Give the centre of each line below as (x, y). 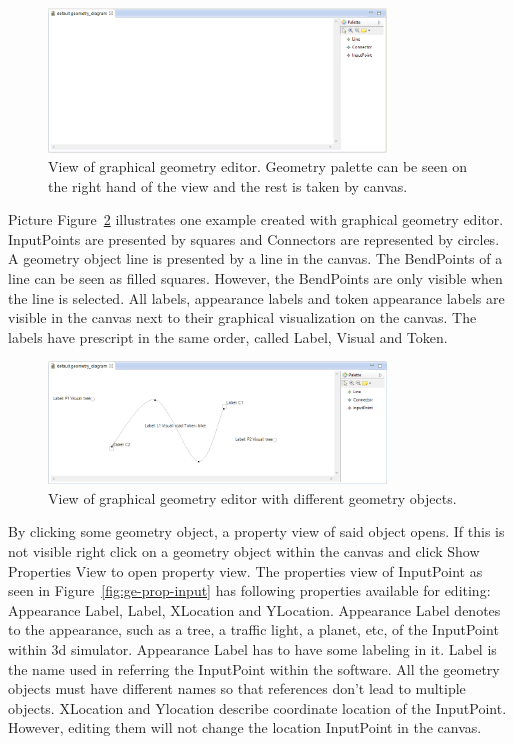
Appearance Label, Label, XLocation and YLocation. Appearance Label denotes (254, 609)
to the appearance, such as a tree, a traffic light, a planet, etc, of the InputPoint (253, 629)
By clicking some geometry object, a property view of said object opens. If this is (256, 531)
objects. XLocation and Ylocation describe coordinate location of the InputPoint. (257, 707)
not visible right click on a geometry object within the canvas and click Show (244, 551)
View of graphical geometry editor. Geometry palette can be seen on (258, 166)
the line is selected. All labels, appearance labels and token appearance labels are (256, 297)
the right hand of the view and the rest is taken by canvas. (228, 185)
